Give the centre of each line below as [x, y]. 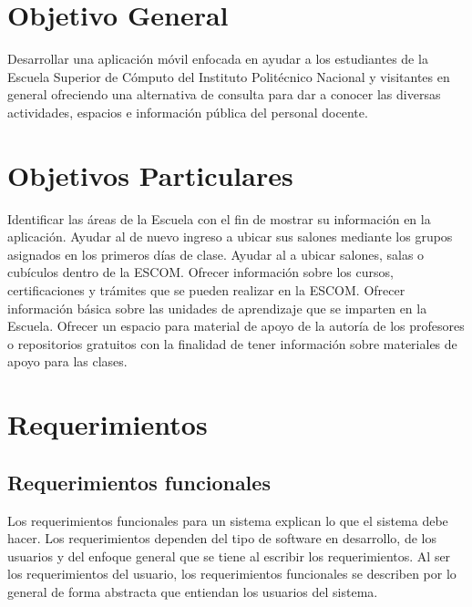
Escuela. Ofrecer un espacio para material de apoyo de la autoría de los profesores [236, 326]
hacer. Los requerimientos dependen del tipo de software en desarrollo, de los [222, 538]
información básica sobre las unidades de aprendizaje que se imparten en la [217, 308]
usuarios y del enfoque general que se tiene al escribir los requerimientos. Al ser [229, 556]
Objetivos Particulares [150, 175]
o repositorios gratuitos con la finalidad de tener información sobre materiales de [232, 343]
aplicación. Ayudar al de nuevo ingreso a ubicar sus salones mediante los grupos [230, 237]
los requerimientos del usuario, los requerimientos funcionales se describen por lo [232, 574]
